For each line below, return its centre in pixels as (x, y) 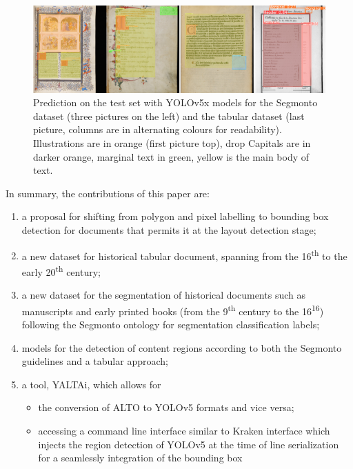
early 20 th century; (61, 270)
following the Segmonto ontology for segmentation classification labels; (171, 324)
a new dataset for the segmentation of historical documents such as (163, 295)
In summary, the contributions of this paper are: (108, 193)
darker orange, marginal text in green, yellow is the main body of (171, 156)
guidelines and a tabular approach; (95, 361)
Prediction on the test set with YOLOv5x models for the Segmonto (175, 102)
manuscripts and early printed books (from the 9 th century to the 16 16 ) (173, 310)
